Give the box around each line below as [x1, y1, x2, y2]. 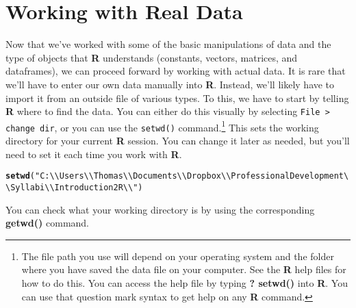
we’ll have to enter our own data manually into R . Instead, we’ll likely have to [5, 77, 335, 91]
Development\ [290, 171, 349, 181]
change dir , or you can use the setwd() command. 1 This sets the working [5, 118, 319, 134]
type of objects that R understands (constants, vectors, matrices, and [5, 50, 298, 64]
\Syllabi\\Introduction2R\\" [5, 182, 138, 192]
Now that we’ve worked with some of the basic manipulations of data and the [5, 37, 331, 51]
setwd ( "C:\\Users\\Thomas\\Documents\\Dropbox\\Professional [5, 171, 290, 181]
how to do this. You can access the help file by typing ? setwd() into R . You [21, 275, 348, 290]
